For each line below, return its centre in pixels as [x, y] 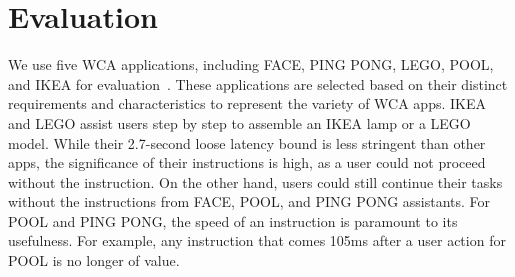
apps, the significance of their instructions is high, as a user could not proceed [247, 162]
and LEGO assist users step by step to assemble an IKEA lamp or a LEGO [239, 122]
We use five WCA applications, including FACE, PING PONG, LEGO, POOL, [251, 64]
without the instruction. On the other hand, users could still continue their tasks [255, 181]
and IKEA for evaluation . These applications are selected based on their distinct [258, 83]
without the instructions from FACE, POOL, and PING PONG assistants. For [249, 201]
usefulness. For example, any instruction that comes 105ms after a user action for [257, 240]
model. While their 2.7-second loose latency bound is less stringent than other [247, 142]
